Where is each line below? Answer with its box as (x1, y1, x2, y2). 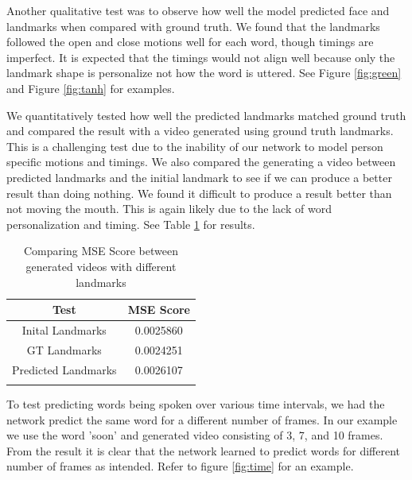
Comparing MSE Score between (24, 242, 178, 259)
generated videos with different (25, 257, 177, 274)
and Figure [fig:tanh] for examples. (6, 79, 175, 96)
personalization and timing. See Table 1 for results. (6, 215, 255, 232)
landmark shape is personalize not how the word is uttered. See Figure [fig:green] (6, 64, 402, 81)
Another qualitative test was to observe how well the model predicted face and (6, 2, 390, 18)
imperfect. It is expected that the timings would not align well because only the (6, 48, 395, 65)
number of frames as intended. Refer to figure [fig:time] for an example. (6, 458, 354, 474)
